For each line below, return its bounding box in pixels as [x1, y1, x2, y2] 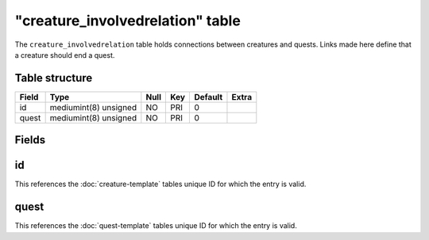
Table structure [14, 71, 93, 85]
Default [194, 91, 223, 102]
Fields [14, 133, 46, 147]
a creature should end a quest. [14, 50, 115, 59]
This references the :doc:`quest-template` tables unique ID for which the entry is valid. [14, 221, 297, 230]
